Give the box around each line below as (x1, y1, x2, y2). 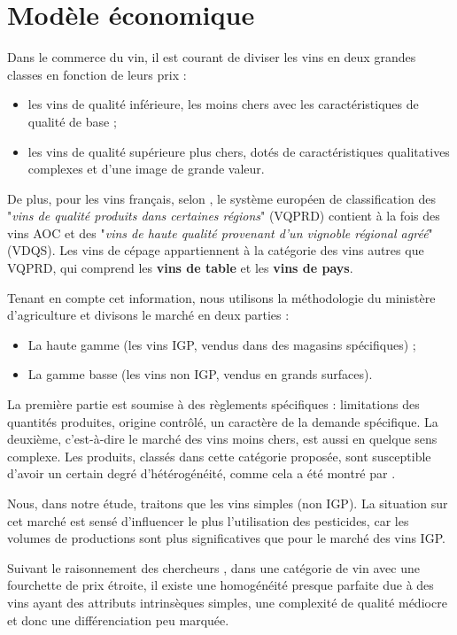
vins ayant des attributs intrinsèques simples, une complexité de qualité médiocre (7, 592, 447, 611)
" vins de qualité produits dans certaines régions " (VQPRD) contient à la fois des (7, 206, 440, 225)
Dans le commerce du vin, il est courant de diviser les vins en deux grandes (7, 48, 416, 66)
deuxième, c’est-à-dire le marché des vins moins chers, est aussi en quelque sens (7, 430, 438, 448)
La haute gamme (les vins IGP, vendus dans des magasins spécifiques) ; (27, 335, 416, 353)
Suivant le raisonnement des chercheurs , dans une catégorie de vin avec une (7, 558, 420, 577)
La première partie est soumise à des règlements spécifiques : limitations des (7, 395, 420, 414)
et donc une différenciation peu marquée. (7, 610, 229, 629)
